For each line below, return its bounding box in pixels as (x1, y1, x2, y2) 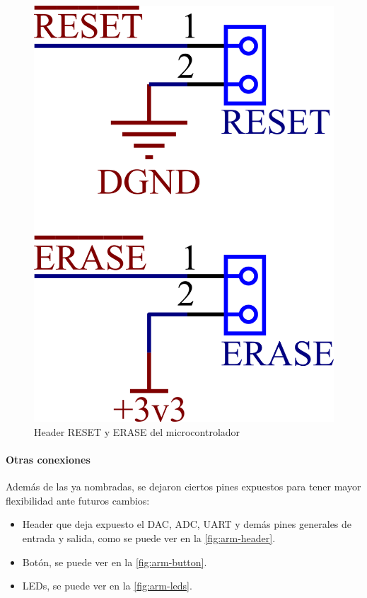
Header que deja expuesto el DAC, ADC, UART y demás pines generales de (22, 517, 352, 531)
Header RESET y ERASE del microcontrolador (34, 424, 240, 439)
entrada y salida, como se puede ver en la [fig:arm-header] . (22, 531, 276, 546)
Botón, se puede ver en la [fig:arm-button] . (22, 554, 207, 569)
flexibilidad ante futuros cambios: (6, 493, 150, 507)
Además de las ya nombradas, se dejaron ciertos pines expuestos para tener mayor (6, 479, 361, 494)
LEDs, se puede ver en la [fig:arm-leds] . (22, 578, 192, 593)
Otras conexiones (6, 452, 91, 467)
